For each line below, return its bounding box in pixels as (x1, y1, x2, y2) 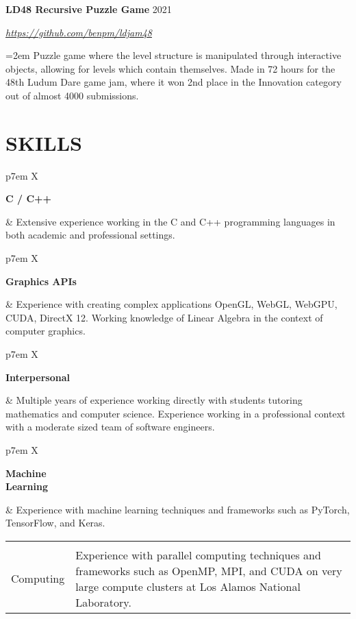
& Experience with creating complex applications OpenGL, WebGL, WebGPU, (5, 297, 338, 311)
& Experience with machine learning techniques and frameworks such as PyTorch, (5, 502, 350, 516)
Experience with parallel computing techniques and (75, 546, 321, 563)
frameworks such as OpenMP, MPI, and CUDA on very (75, 562, 342, 579)
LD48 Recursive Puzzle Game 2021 (5, 2, 172, 16)
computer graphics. (5, 324, 86, 338)
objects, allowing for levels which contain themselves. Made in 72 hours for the (5, 61, 335, 75)
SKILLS (5, 128, 82, 156)
